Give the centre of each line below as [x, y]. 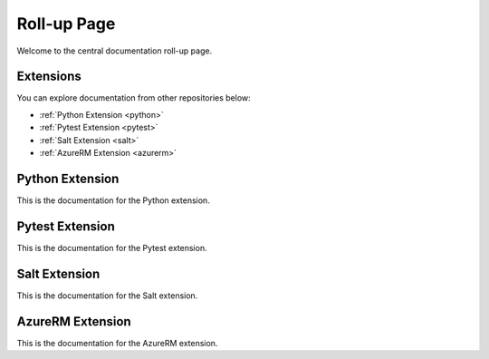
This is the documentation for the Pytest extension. [112, 247]
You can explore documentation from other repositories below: [134, 98]
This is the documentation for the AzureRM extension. [117, 343]
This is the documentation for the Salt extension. [107, 296]
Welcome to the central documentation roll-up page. [115, 51]
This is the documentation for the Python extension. [113, 200]
